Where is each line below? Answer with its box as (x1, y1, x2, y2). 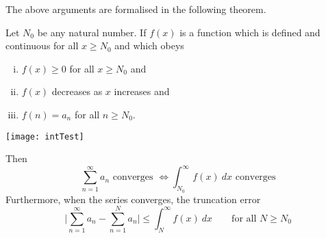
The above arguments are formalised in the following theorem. (5, 2, 266, 16)
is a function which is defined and (179, 25, 321, 39)
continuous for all (5, 38, 79, 53)
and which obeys (114, 38, 184, 53)
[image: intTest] (5, 131, 84, 142)
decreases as (51, 84, 103, 98)
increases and (114, 84, 170, 98)
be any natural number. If (37, 25, 147, 39)
